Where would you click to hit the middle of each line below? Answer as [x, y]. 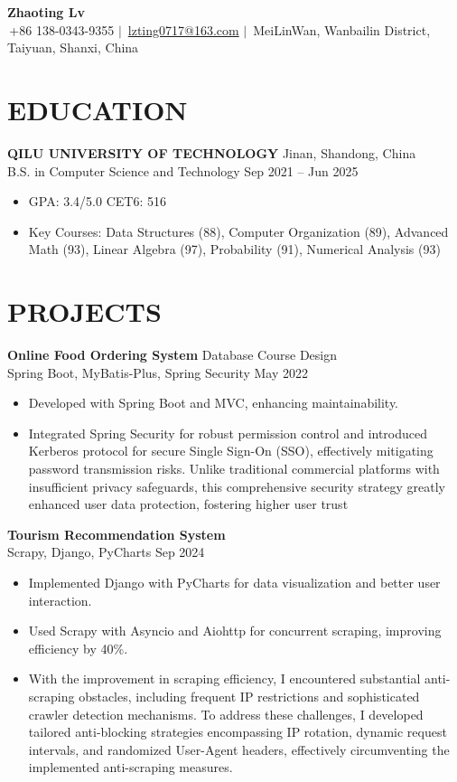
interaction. [60, 600]
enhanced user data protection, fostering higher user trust [188, 504]
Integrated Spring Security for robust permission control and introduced [228, 433]
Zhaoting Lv [46, 12]
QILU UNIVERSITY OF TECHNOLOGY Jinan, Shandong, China [212, 152]
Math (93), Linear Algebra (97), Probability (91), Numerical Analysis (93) [234, 249]
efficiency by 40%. [78, 648]
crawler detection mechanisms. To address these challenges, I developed [226, 714]
